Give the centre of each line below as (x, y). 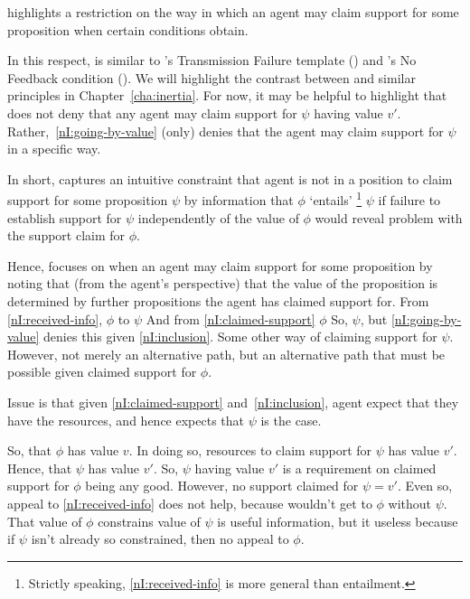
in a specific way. (54, 149)
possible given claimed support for (102, 372)
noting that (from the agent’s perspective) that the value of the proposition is (223, 283)
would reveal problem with (389, 217)
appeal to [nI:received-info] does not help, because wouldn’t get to (190, 503)
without (410, 503)
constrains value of (149, 521)
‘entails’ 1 (336, 198)
